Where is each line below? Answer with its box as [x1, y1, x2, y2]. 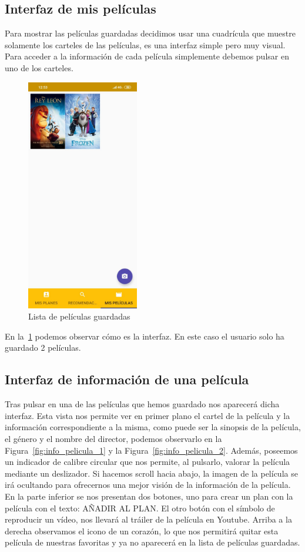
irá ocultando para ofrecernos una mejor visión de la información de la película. [5, 478, 291, 491]
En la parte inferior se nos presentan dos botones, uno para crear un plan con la [5, 490, 293, 502]
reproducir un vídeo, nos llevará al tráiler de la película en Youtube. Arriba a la [5, 513, 292, 526]
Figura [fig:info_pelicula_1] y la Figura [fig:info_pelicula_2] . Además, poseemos [5, 444, 298, 456]
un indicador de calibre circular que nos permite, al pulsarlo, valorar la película [5, 455, 290, 468]
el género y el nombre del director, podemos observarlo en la [5, 432, 222, 444]
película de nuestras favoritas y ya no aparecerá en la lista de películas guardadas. [5, 536, 300, 548]
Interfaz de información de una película [5, 370, 249, 388]
